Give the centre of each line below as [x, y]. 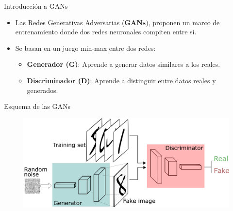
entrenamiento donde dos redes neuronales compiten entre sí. [106, 32]
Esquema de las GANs [37, 106]
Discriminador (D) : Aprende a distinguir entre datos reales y [121, 80]
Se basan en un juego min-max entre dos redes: [85, 48]
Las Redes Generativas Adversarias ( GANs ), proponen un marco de [117, 22]
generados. [42, 90]
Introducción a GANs [36, 6]
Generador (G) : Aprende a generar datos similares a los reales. [124, 64]
